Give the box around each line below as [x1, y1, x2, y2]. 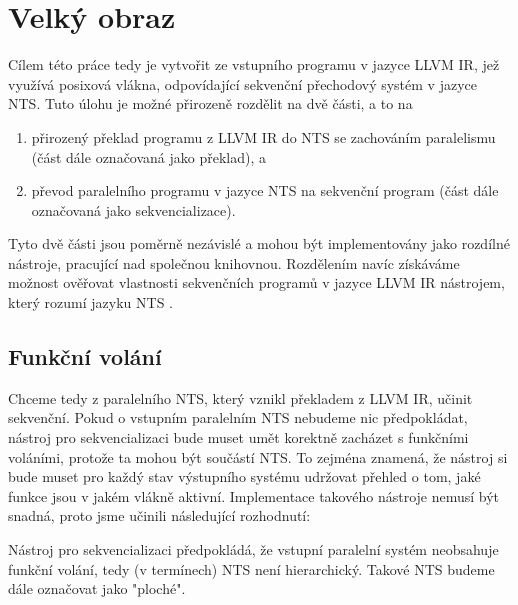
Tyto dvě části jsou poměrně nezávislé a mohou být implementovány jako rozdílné [8, 233, 510, 254]
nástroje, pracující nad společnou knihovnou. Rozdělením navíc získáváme [8, 252, 460, 273]
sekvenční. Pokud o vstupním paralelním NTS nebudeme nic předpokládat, [8, 407, 468, 428]
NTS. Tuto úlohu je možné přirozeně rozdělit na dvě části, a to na [8, 93, 413, 114]
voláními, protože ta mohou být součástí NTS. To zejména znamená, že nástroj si [8, 446, 508, 467]
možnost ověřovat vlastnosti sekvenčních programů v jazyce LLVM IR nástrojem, [8, 272, 505, 293]
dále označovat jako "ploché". [8, 578, 186, 599]
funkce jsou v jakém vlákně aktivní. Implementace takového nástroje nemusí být [8, 485, 500, 506]
